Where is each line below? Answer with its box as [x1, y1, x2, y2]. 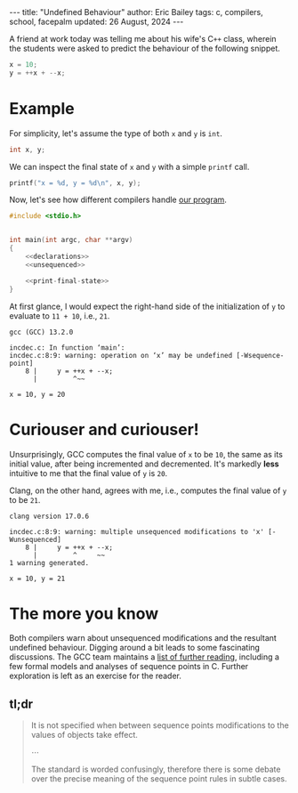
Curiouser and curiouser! [9, 419, 200, 440]
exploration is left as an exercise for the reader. [9, 670, 182, 682]
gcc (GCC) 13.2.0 [9, 328, 74, 336]
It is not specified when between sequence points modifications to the [30, 720, 289, 731]
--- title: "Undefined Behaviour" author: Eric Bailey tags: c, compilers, [9, 7, 264, 17]
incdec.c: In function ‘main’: [9, 343, 125, 352]
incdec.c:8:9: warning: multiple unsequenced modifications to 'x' [9, 527, 265, 536]
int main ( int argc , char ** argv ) [9, 236, 133, 245]
